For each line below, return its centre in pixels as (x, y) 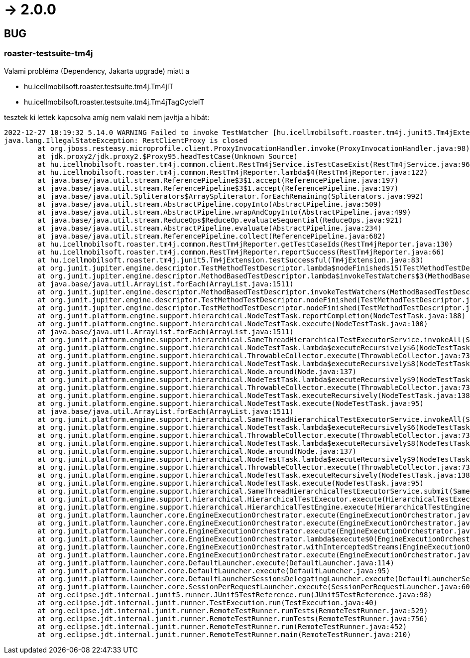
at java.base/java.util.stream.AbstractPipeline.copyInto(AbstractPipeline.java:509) (210, 204)
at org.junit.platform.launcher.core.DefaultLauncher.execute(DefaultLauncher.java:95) (214, 571)
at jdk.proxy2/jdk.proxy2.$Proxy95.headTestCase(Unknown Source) (168, 156)
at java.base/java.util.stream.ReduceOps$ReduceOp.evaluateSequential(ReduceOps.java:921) (220, 220)
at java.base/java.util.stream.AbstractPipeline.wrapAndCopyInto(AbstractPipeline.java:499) (224, 212)
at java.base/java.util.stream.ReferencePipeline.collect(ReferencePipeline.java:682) (212, 236)
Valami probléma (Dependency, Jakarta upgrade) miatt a (97, 71)
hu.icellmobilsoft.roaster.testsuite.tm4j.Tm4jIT (99, 86)
